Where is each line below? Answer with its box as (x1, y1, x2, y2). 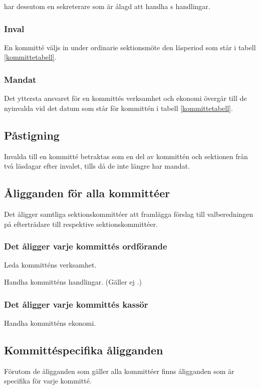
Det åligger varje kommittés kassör (4, 298, 148, 310)
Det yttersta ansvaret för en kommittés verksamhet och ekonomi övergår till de (4, 93, 247, 103)
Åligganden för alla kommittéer (4, 185, 170, 201)
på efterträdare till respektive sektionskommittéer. (4, 218, 158, 229)
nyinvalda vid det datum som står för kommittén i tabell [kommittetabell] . (4, 102, 233, 113)
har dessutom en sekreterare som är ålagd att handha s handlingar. (4, 1, 210, 11)
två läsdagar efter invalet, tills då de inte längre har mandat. (4, 161, 190, 171)
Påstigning (4, 127, 60, 143)
